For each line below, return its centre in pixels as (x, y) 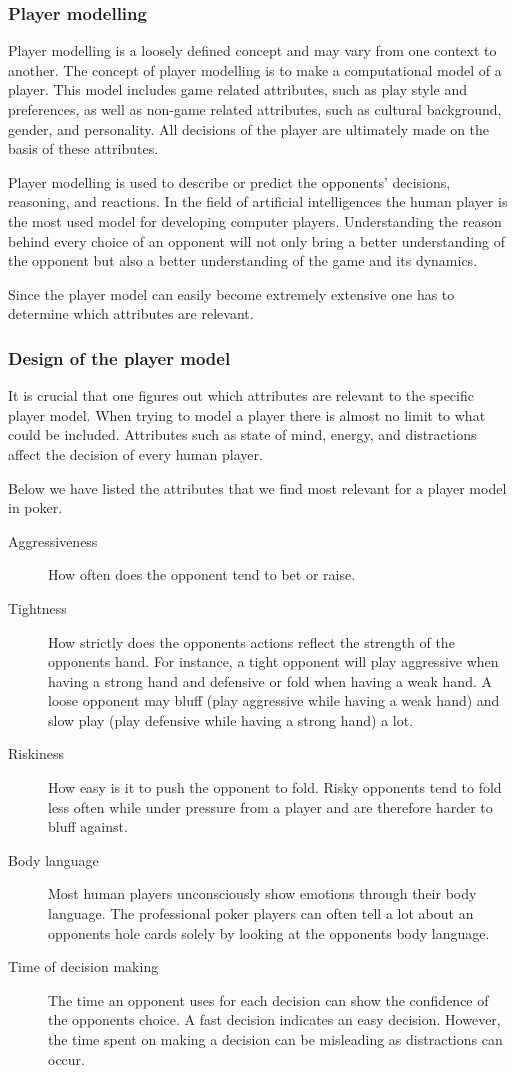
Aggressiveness (53, 540)
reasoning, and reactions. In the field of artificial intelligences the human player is (258, 201)
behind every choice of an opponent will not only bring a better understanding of (256, 240)
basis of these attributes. (83, 148)
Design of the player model (119, 357)
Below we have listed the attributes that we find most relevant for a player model (257, 487)
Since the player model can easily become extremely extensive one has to (231, 293)
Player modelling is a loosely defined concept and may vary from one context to (252, 50)
